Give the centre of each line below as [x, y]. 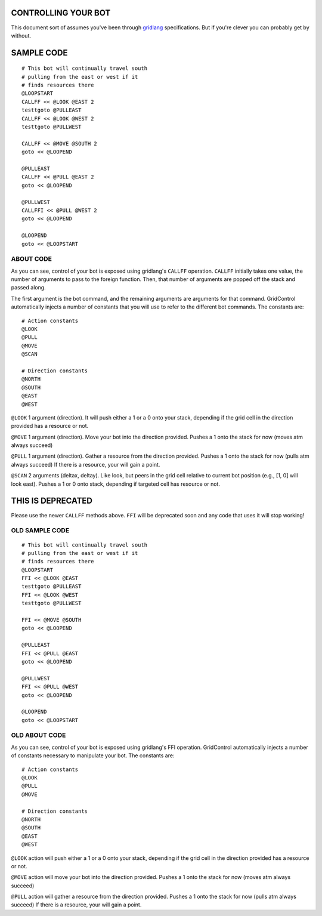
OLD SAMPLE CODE [40, 531]
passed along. [28, 288]
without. [21, 35]
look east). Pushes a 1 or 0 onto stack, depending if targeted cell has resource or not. [116, 484]
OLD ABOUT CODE [38, 735]
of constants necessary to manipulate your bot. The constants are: [93, 755]
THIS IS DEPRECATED [52, 501]
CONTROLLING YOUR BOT [61, 13]
